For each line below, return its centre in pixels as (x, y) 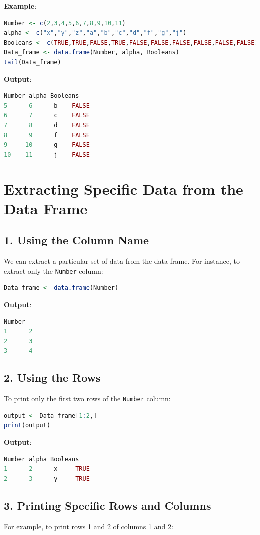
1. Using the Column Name (77, 240)
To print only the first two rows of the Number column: (87, 399)
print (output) (27, 426)
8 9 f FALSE (47, 135)
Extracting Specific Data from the (124, 189)
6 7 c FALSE (47, 116)
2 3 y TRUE (47, 479)
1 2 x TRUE (47, 469)
